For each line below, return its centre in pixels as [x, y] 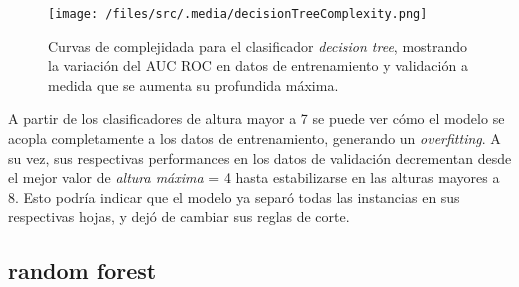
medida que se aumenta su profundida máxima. [193, 84]
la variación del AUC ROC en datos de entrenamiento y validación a [258, 65]
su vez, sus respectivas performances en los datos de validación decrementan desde [260, 157]
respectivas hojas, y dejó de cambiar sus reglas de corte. [179, 216]
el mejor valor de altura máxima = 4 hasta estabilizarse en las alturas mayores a [254, 177]
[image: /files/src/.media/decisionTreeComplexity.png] [238, 14]
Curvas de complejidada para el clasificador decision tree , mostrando [258, 45]
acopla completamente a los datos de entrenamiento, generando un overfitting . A [254, 138]
